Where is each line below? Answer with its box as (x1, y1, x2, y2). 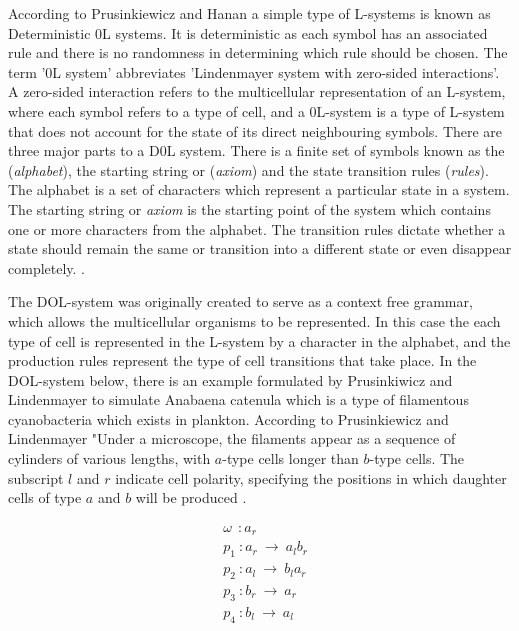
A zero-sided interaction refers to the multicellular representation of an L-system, (8, 81, 506, 102)
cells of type (8, 487, 82, 508)
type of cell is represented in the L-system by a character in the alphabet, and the (8, 330, 511, 351)
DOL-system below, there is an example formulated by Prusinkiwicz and (8, 369, 453, 390)
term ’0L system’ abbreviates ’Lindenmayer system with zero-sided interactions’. (8, 61, 500, 82)
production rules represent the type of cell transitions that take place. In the (8, 350, 477, 371)
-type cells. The (369, 448, 465, 469)
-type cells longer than (222, 448, 359, 469)
